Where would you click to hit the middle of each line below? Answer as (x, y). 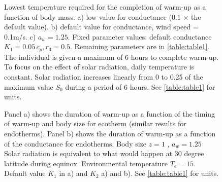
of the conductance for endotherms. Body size (75, 143)
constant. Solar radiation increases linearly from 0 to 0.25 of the (104, 77)
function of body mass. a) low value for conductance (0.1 (92, 16)
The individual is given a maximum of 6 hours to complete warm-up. (112, 57)
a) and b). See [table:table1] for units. (160, 173)
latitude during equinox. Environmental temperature (86, 163)
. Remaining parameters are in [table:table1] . (140, 46)
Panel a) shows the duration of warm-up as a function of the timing (110, 113)
